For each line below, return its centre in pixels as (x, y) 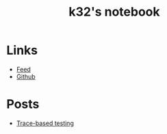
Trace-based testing (45, 123)
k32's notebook (114, 12)
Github (26, 77)
